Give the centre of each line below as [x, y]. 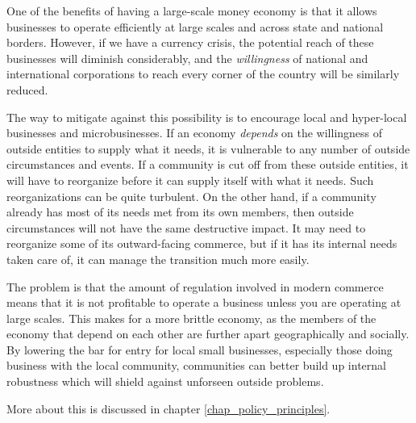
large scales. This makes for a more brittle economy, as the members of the [191, 318]
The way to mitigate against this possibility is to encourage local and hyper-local [207, 117]
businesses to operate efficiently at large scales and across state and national [195, 26]
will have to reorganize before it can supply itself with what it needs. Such [190, 180]
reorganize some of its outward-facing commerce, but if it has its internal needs [202, 243]
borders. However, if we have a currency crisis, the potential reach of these [190, 42]
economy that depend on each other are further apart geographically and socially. [208, 334]
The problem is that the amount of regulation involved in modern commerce [195, 286]
